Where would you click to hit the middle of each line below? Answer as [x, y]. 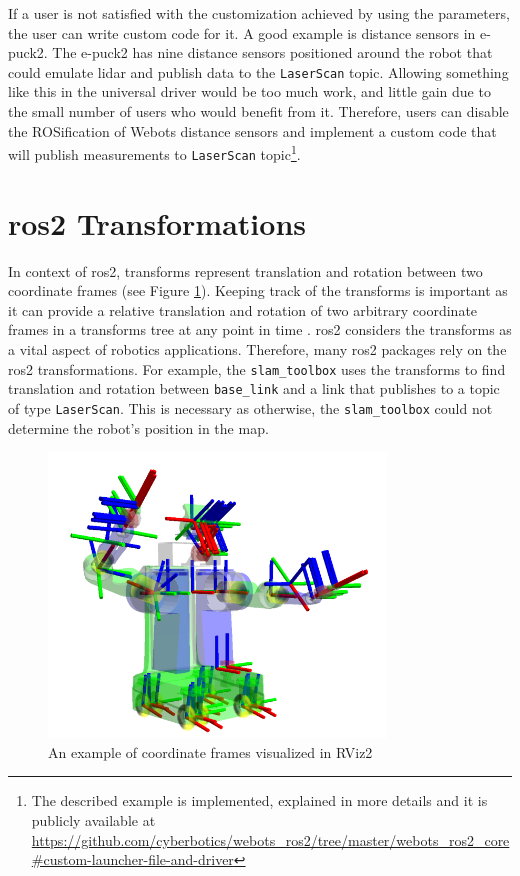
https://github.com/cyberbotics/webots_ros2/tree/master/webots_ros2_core [270, 839]
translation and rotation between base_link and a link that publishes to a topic [254, 388]
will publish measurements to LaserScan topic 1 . [154, 152]
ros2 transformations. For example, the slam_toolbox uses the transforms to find [257, 368]
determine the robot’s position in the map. [138, 427]
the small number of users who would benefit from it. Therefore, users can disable [258, 111]
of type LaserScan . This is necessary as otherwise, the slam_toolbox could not [250, 407]
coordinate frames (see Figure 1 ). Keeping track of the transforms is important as [258, 290]
